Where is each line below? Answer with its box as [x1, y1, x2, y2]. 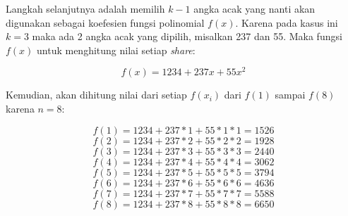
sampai [275, 87, 306, 102]
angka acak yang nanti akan [193, 1, 316, 15]
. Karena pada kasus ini [235, 15, 338, 30]
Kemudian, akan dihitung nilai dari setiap [6, 87, 187, 102]
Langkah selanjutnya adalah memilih [6, 1, 165, 15]
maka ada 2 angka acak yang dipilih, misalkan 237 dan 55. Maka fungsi [32, 29, 342, 44]
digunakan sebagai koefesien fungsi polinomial [6, 15, 205, 30]
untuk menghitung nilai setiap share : [37, 42, 196, 57]
